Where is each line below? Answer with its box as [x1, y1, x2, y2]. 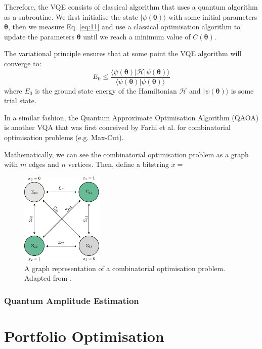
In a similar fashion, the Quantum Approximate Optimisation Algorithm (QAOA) [4, 112, 259, 122]
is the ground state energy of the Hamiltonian [35, 85, 177, 96]
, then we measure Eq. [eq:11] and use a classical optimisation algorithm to [8, 21, 241, 32]
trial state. [4, 95, 36, 106]
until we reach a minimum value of [83, 31, 191, 41]
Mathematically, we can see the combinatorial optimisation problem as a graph [4, 149, 249, 159]
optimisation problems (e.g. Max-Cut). [4, 132, 124, 142]
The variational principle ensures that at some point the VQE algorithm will [4, 48, 242, 59]
